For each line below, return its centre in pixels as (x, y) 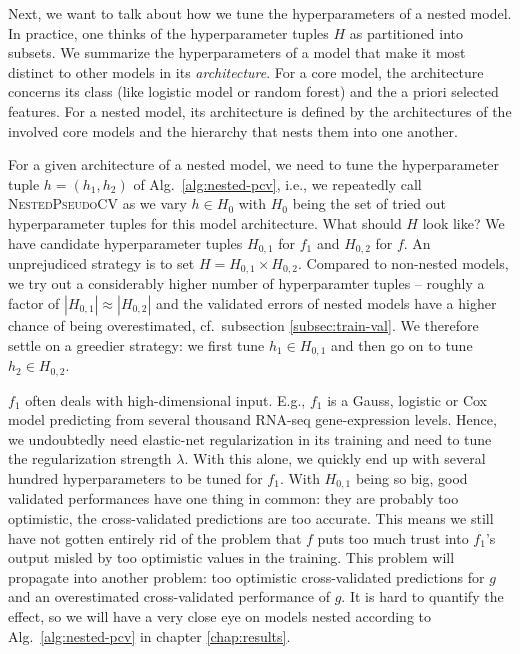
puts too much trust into (393, 537)
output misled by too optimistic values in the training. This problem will (231, 557)
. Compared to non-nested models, (403, 262)
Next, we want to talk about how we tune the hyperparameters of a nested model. (260, 13)
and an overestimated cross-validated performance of (169, 596)
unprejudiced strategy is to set (101, 262)
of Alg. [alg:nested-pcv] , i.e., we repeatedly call (277, 183)
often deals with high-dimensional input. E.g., (165, 399)
